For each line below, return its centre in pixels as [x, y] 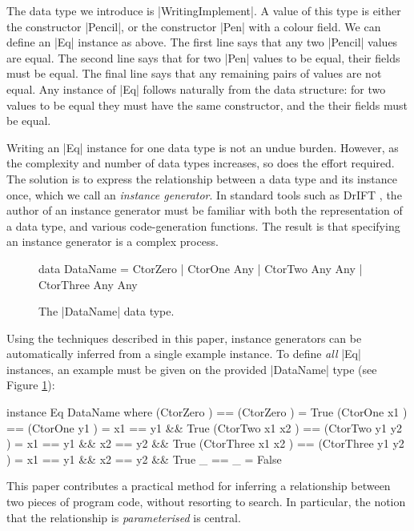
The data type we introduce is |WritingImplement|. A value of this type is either [204, 10]
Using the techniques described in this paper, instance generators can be [184, 338]
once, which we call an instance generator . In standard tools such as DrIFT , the [204, 194]
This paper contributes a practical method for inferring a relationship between [199, 486]
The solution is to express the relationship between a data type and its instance [202, 178]
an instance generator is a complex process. [113, 241]
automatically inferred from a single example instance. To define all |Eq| [184, 354]
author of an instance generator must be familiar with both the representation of [205, 210]
